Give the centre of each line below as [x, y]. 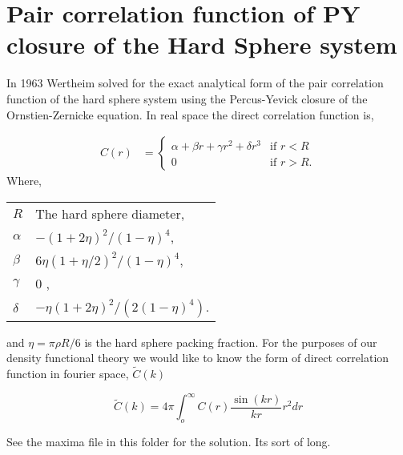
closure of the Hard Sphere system [202, 44]
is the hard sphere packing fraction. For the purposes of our [231, 342]
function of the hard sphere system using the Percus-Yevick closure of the [187, 98]
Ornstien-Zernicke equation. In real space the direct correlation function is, [190, 114]
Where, [24, 181]
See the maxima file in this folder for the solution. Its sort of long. [169, 442]
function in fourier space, [68, 374]
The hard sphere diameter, [110, 213]
